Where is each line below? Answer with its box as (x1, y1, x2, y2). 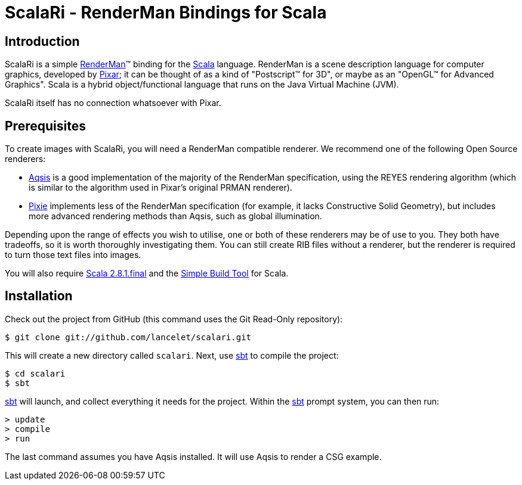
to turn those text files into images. (5, 250, 141, 260)
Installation (5, 288, 73, 304)
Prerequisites (5, 118, 86, 133)
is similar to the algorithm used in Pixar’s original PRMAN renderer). (29, 182, 292, 193)
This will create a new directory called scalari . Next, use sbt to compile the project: (5, 350, 339, 360)
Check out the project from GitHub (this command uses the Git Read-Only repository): (5, 313, 343, 324)
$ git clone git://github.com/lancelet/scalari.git (5, 332, 252, 342)
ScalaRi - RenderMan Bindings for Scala (5, 2, 327, 23)
